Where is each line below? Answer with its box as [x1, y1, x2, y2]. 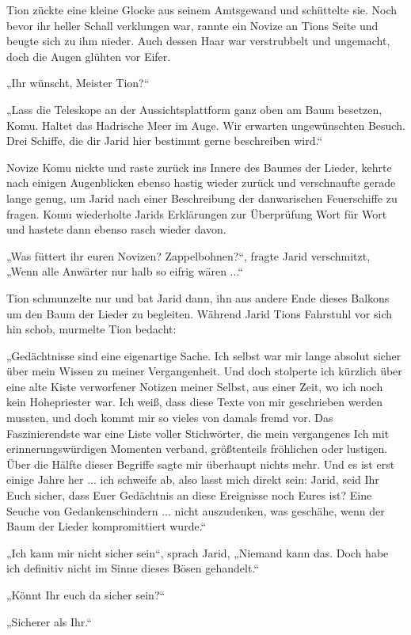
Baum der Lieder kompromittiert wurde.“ [6, 518, 207, 534]
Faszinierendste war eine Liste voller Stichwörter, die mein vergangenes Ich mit [6, 424, 390, 441]
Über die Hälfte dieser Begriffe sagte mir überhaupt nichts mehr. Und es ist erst [6, 455, 395, 472]
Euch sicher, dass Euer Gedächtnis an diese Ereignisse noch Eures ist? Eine [6, 487, 372, 504]
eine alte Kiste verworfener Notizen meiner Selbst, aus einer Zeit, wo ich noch [6, 378, 383, 394]
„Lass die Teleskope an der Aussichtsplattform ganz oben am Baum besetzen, [6, 101, 382, 117]
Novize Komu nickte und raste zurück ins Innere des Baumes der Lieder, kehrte [6, 158, 392, 175]
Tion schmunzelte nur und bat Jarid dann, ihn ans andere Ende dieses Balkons [6, 289, 390, 306]
